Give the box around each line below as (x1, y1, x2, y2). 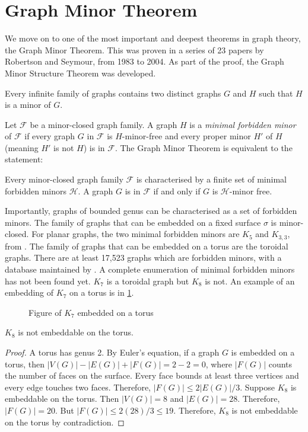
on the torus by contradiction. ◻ (5, 415, 125, 428)
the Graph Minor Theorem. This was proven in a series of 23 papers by (5, 43, 264, 56)
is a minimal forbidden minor (189, 118, 296, 130)
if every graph (24, 130, 75, 142)
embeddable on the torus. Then (5, 392, 119, 405)
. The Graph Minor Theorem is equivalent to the (115, 141, 293, 153)
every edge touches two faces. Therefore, (5, 380, 151, 393)
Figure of (28, 306, 62, 318)
